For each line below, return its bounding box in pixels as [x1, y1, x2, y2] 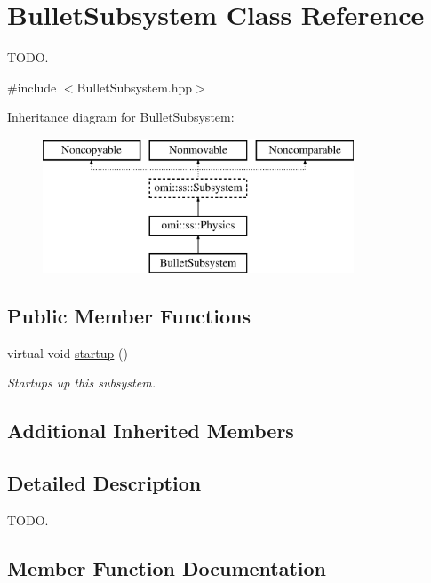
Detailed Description [7, 469, 202, 497]
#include [7, 77, 57, 96]
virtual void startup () [7, 343, 128, 362]
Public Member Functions [7, 302, 251, 330]
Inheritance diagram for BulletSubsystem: [7, 108, 235, 126]
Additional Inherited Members [7, 417, 294, 444]
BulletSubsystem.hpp [76, 77, 193, 96]
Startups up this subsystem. [7, 373, 156, 392]
